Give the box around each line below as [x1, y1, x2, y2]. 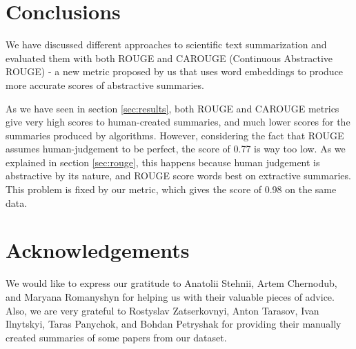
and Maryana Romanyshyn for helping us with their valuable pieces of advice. [6, 289, 335, 303]
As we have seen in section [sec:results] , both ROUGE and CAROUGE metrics [6, 101, 339, 115]
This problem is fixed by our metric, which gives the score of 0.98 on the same [6, 182, 337, 197]
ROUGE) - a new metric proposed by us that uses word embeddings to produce [6, 64, 344, 79]
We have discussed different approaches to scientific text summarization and [6, 37, 327, 52]
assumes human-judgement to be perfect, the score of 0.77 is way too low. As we [6, 141, 346, 156]
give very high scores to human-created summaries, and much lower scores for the [6, 114, 350, 129]
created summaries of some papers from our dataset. [6, 330, 227, 344]
